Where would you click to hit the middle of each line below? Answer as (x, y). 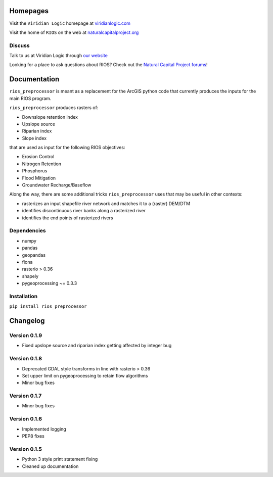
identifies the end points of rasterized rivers (67, 218)
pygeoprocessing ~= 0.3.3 (50, 283)
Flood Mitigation (39, 178)
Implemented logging (44, 429)
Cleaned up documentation (50, 466)
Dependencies (28, 231)
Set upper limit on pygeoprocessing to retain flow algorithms (85, 375)
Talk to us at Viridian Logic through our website (59, 56)
